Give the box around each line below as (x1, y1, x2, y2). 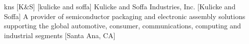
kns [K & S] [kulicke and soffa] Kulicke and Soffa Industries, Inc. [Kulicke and (4, 1, 236, 11)
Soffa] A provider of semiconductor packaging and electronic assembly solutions (4, 11, 246, 21)
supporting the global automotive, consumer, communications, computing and (4, 21, 241, 31)
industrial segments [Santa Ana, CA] (4, 30, 116, 40)
